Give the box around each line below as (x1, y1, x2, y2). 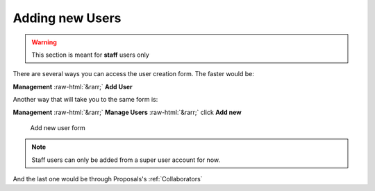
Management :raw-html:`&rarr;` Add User (12, 82, 133, 91)
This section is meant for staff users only (31, 51, 149, 59)
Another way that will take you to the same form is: (12, 95, 158, 104)
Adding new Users (12, 10, 122, 26)
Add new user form (30, 123, 86, 131)
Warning (31, 38, 57, 46)
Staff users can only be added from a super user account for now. (31, 156, 220, 164)
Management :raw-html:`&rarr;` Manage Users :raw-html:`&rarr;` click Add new (12, 108, 242, 116)
